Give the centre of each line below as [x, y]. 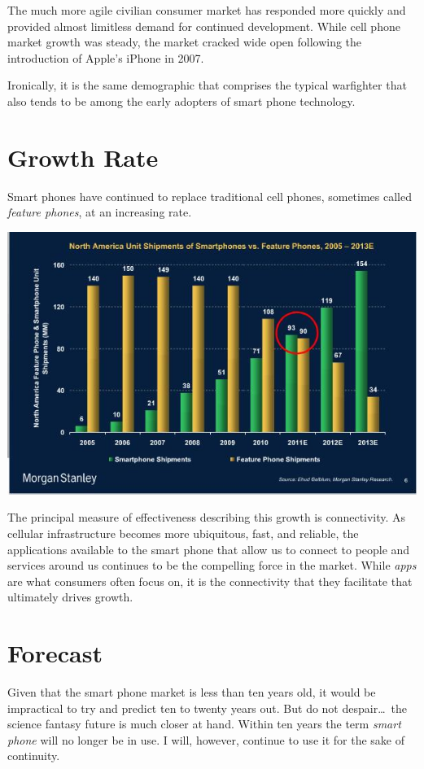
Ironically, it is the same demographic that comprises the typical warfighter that [207, 85]
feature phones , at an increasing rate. [100, 212]
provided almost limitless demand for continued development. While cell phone [204, 26]
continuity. [34, 756]
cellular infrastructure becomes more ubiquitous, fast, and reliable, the [183, 533]
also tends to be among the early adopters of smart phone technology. [181, 100]
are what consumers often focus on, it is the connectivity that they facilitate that [210, 581]
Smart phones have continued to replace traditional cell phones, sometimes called [210, 196]
